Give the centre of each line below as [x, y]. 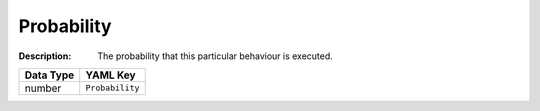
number [43, 88]
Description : [45, 56]
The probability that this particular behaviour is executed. [215, 56]
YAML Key [110, 75]
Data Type [49, 75]
